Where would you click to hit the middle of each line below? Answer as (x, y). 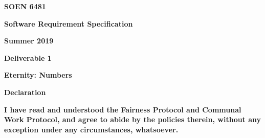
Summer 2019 (29, 41)
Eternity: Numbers (38, 75)
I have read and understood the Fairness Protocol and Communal (123, 109)
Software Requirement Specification (69, 23)
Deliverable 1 (28, 57)
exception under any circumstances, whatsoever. (91, 129)
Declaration (25, 92)
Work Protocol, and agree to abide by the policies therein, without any (133, 119)
